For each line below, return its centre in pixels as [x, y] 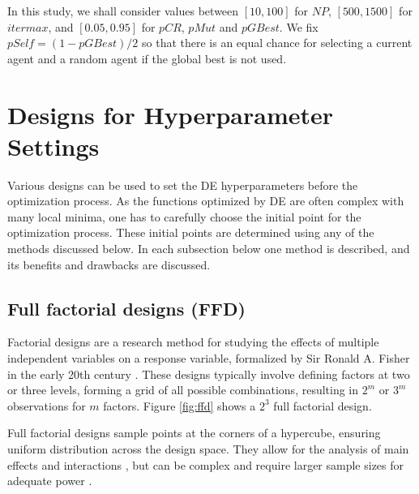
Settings [53, 146]
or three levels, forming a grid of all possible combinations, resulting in [183, 390]
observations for [47, 405]
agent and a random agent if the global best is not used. [147, 58]
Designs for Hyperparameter [171, 114]
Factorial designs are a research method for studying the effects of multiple [193, 342]
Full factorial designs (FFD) [126, 308]
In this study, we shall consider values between [123, 11]
